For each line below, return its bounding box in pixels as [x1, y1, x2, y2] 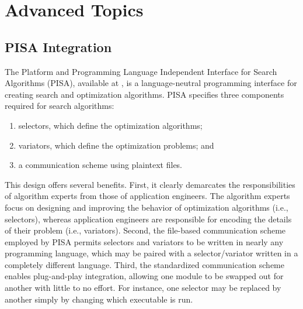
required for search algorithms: [5, 99, 114, 112]
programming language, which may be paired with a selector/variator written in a [5, 247, 298, 259]
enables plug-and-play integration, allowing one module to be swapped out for [5, 270, 284, 282]
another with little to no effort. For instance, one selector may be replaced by [5, 281, 281, 294]
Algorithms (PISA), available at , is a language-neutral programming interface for [5, 77, 297, 89]
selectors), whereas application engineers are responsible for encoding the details [5, 212, 292, 225]
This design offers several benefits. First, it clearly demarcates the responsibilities [5, 178, 295, 190]
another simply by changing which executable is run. [5, 293, 193, 305]
